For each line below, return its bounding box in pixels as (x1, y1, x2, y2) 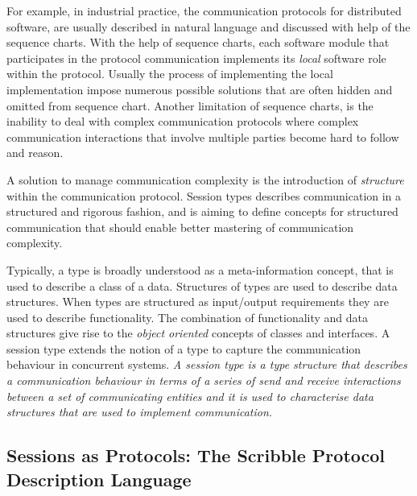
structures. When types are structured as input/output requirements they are (6, 293, 389, 310)
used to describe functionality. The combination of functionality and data (6, 308, 369, 325)
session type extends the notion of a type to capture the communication (6, 340, 361, 357)
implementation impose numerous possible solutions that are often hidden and (6, 81, 393, 97)
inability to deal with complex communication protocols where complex (6, 113, 359, 130)
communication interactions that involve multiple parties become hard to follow (6, 128, 399, 145)
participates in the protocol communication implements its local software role (6, 49, 386, 66)
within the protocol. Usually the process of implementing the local (6, 65, 333, 82)
